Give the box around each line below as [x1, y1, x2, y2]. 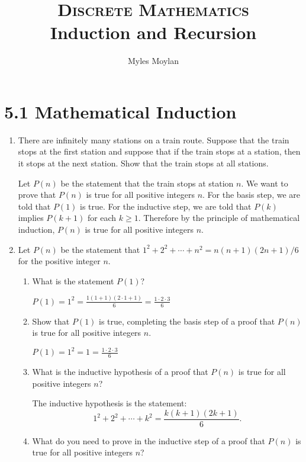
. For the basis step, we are [202, 188, 301, 201]
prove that [18, 188, 56, 201]
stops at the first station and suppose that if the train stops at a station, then [18, 145, 301, 158]
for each [87, 211, 117, 224]
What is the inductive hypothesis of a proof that [32, 365, 208, 378]
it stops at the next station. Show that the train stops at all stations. [18, 157, 269, 169]
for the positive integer [18, 255, 101, 267]
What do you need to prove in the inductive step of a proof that [32, 434, 265, 447]
